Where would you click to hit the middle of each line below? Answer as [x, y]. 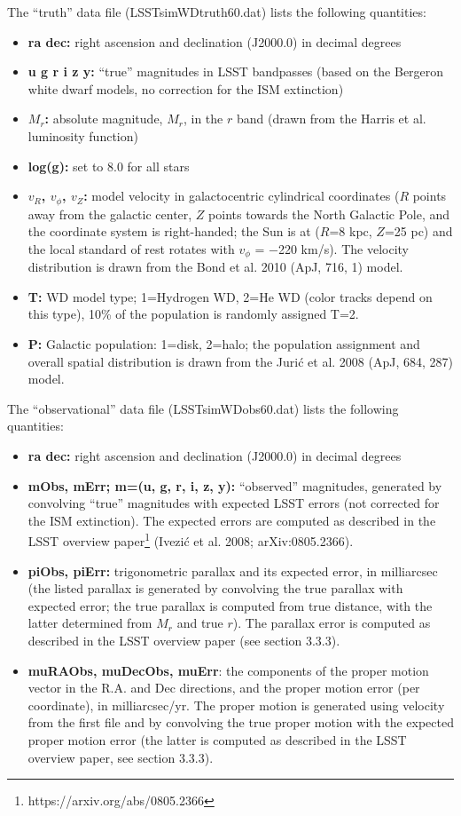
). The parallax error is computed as [332, 623]
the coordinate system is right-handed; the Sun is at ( [174, 231]
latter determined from [90, 623]
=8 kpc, [351, 231]
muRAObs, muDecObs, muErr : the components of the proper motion [228, 670]
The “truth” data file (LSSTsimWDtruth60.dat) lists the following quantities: [217, 12]
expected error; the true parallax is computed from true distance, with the [230, 605]
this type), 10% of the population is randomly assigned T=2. [193, 314]
